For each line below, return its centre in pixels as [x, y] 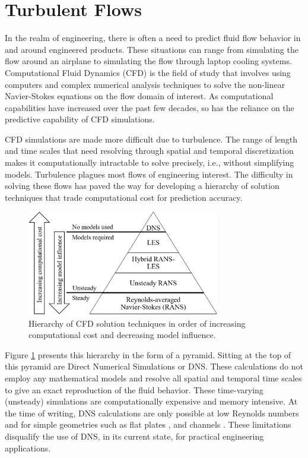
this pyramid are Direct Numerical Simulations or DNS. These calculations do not [154, 366]
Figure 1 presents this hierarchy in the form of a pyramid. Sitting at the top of [148, 354]
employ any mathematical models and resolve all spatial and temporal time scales [153, 378]
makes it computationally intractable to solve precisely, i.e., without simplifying [150, 162]
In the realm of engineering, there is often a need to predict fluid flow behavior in [153, 38]
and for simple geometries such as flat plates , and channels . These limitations [148, 424]
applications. [28, 448]
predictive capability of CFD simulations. [80, 119]
